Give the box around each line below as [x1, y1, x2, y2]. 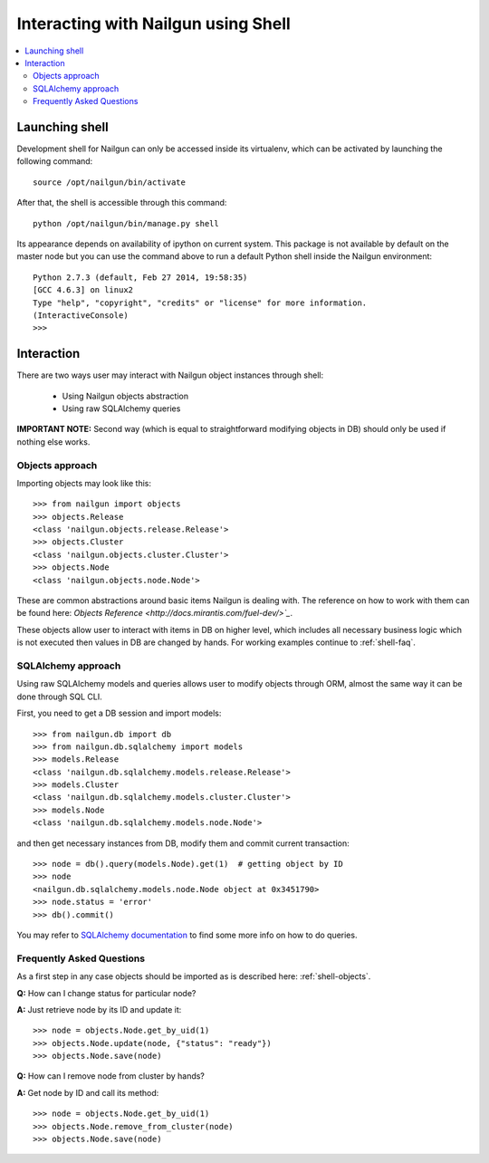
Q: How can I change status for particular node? [16, 987, 197, 998]
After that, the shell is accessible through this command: [16, 197, 227, 208]
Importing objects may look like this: [16, 477, 151, 488]
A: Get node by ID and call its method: [16, 1087, 159, 1098]
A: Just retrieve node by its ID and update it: [16, 1004, 182, 1014]
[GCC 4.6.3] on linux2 [33, 285, 134, 295]
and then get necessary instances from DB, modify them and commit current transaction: [16, 838, 350, 849]
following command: [16, 156, 93, 167]
